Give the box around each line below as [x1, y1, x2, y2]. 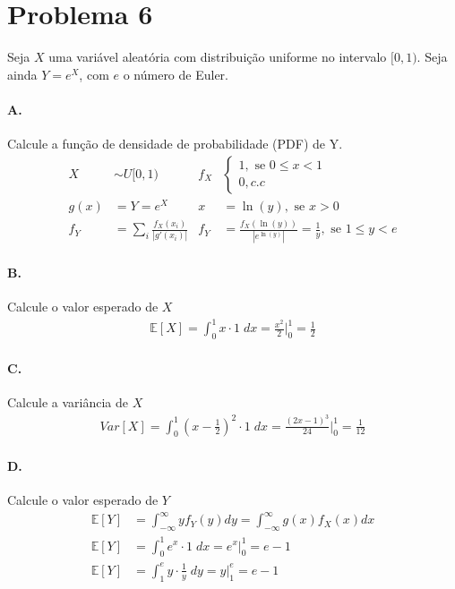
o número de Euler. [123, 64, 228, 83]
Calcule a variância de [7, 393, 128, 412]
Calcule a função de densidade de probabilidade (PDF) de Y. [7, 134, 343, 153]
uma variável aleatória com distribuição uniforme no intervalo [48, 47, 387, 66]
